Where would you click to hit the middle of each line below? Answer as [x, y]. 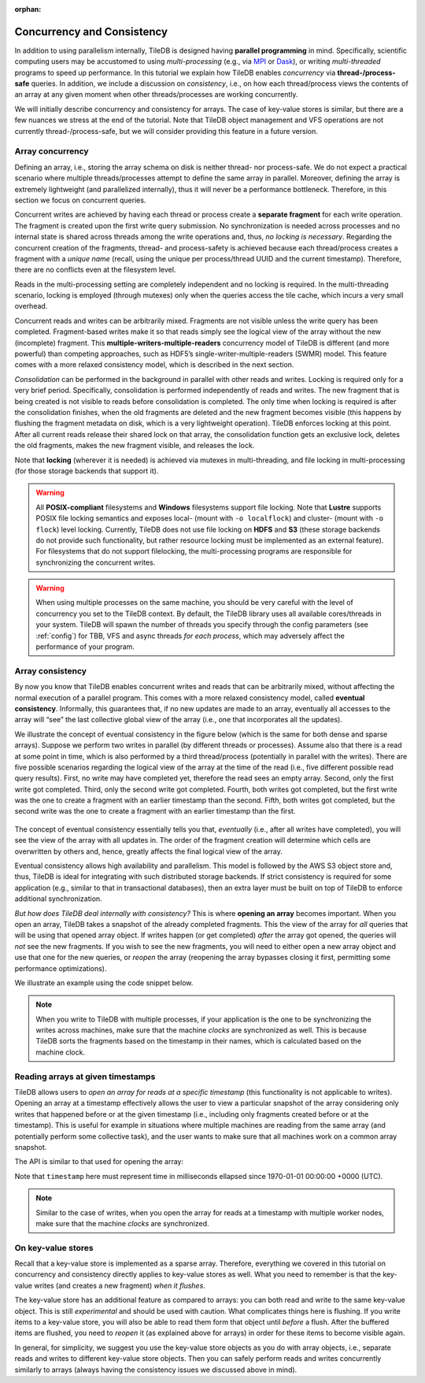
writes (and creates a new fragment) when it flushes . [120, 1285]
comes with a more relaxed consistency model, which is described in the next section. [154, 365]
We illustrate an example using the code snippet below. [104, 983]
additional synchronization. [58, 899]
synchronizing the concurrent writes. [96, 562]
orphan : [28, 9]
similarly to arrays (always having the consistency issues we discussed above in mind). [156, 1370]
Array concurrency [52, 151]
